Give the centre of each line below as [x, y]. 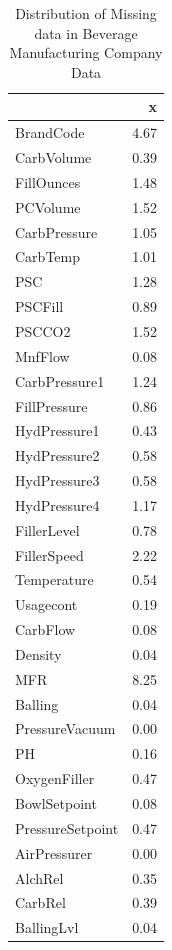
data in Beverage [86, 32]
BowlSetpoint [56, 803]
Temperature [54, 579]
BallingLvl [47, 927]
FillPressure [51, 405]
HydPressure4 [57, 504]
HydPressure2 [57, 455]
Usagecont [46, 604]
